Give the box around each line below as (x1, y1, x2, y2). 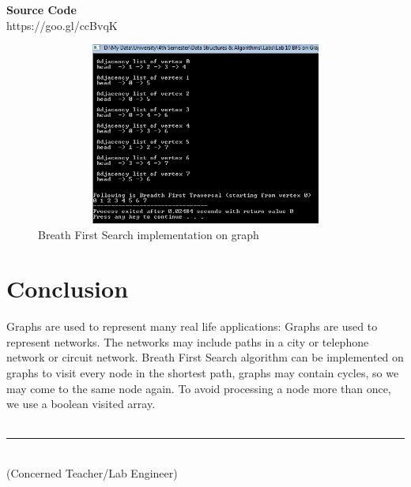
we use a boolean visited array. (6, 395, 156, 412)
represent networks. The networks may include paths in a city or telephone (6, 333, 369, 350)
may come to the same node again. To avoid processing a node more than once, (6, 380, 391, 396)
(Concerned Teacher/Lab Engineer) (6, 465, 178, 481)
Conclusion (6, 272, 129, 305)
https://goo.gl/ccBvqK (6, 17, 118, 33)
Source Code (6, 2, 77, 17)
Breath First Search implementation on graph (38, 226, 259, 242)
